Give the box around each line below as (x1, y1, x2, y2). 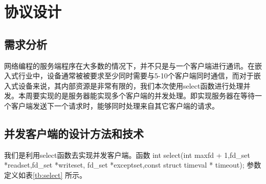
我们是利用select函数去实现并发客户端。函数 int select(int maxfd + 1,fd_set (4, 149, 250, 160)
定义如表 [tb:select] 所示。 (4, 169, 87, 180)
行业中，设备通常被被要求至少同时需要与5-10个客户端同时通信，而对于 (18, 70, 254, 81)
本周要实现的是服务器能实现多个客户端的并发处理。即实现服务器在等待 (18, 90, 255, 101)
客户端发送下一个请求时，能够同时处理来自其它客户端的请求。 (11, 100, 219, 111)
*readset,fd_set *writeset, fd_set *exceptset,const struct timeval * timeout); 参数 (4, 159, 261, 170)
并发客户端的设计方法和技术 (4, 125, 144, 141)
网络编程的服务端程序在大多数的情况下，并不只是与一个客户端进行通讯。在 (4, 60, 255, 71)
